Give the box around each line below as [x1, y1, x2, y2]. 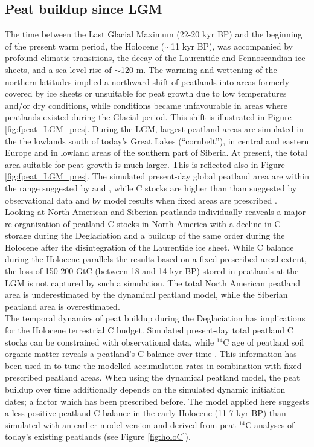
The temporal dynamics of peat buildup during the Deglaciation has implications [5, 312, 306, 324]
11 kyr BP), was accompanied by [171, 39, 293, 52]
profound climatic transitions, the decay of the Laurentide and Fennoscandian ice [5, 51, 306, 64]
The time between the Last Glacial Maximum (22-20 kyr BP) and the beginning [5, 28, 303, 40]
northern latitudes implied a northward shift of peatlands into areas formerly [5, 75, 290, 88]
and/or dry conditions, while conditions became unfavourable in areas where [5, 98, 287, 111]
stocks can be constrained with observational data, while [5, 335, 214, 348]
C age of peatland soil [223, 335, 304, 348]
